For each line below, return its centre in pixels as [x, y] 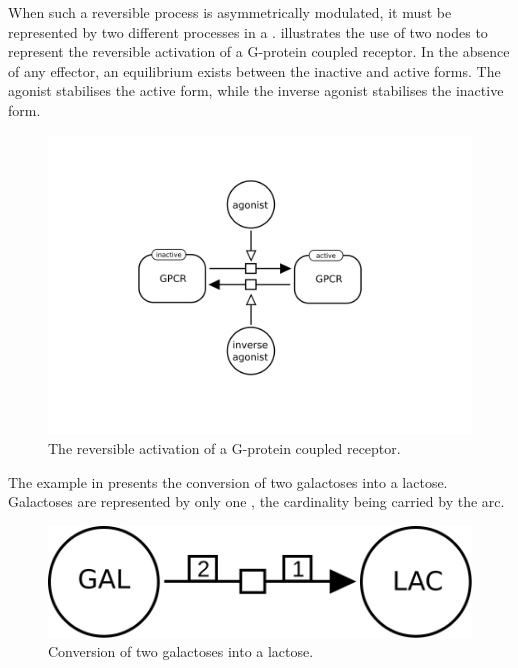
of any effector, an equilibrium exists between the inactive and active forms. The [254, 70]
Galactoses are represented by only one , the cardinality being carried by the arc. [256, 501]
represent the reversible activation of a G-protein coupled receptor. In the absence [259, 51]
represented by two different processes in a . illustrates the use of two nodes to [248, 31]
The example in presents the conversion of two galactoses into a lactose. [228, 481]
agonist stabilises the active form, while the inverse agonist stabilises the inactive [256, 90]
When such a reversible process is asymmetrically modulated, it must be [230, 12]
